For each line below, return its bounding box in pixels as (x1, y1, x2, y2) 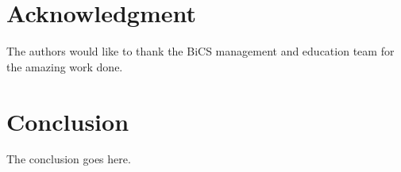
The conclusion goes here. (6, 151, 131, 167)
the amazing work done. (6, 58, 123, 75)
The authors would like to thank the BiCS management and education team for (6, 43, 395, 59)
